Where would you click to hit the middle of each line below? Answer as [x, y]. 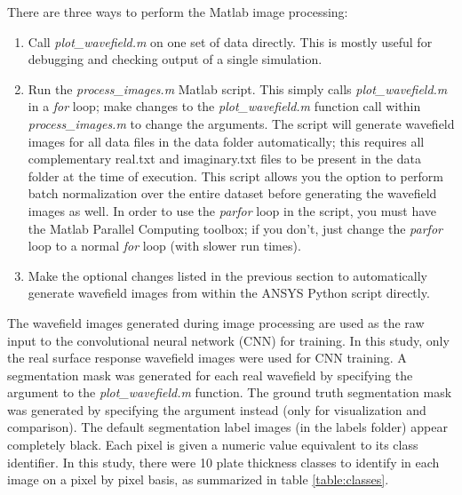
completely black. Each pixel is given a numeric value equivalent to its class [213, 445]
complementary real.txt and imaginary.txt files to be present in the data [224, 159]
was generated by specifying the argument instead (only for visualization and [217, 409]
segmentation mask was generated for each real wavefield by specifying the [210, 375]
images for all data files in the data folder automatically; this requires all [226, 141]
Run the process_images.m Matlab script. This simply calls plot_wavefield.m [238, 88]
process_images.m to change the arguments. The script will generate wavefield [241, 123]
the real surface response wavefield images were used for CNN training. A [207, 358]
